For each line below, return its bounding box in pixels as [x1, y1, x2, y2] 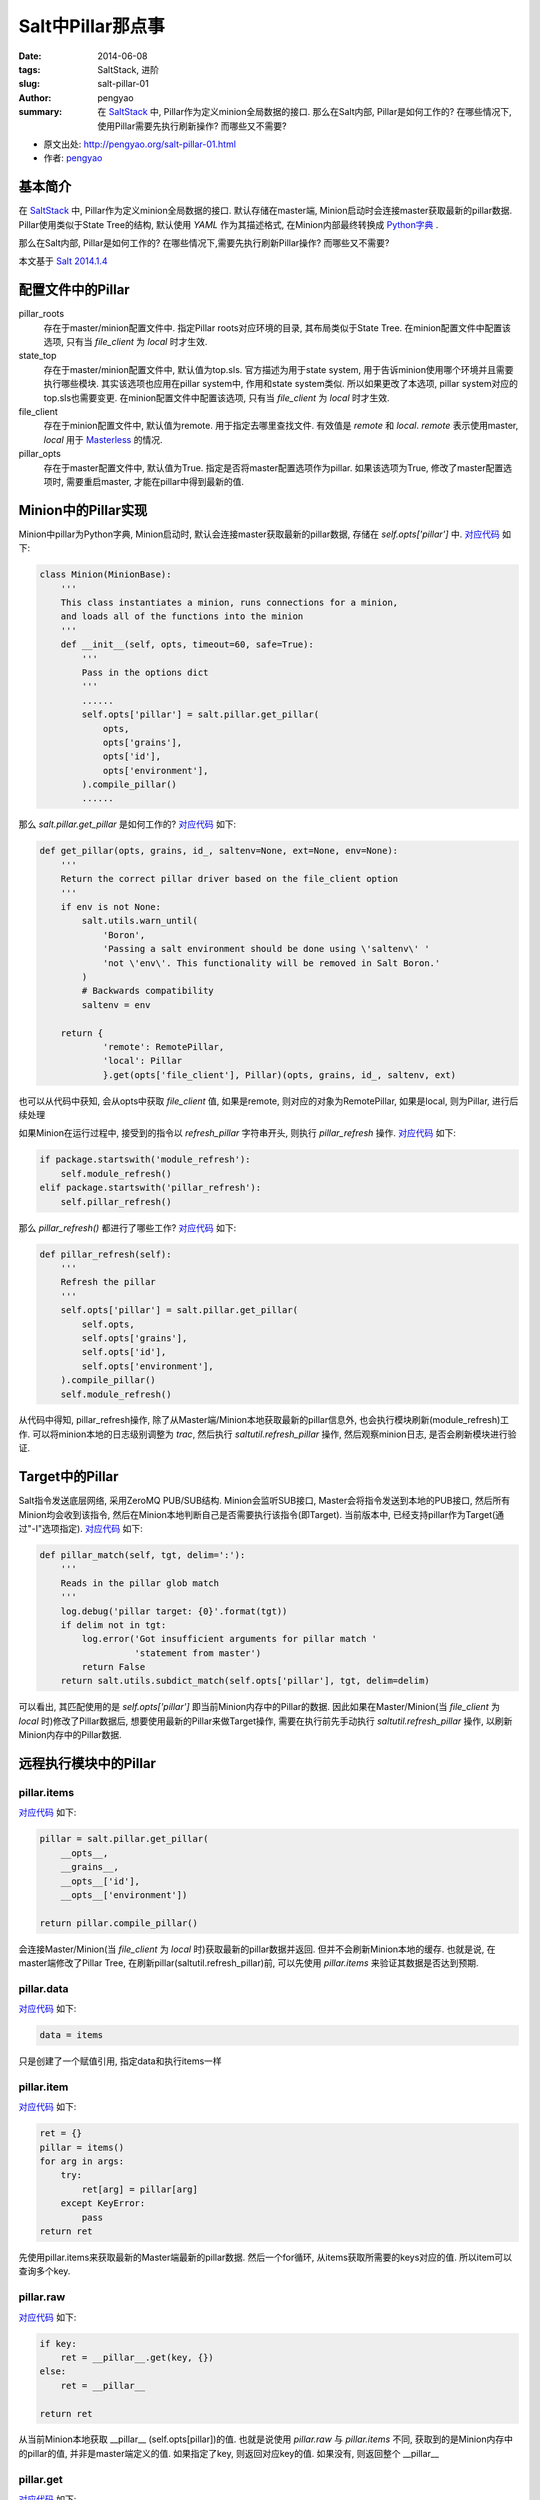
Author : [18, 91, 52, 104]
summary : [18, 106, 63, 118]
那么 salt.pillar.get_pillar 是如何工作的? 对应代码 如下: [18, 818, 237, 830]
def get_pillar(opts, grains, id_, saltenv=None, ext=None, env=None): [39, 845, 399, 857]
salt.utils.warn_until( [81, 915, 199, 927]
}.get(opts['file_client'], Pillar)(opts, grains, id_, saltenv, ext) [102, 1069, 457, 1080]
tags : [18, 63, 41, 75]
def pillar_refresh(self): [39, 1248, 172, 1260]
